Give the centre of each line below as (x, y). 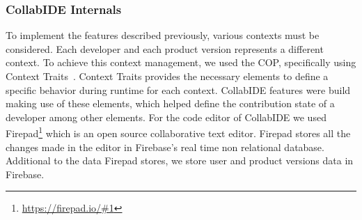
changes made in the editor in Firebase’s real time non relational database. (165, 147)
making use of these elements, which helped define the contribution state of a (170, 103)
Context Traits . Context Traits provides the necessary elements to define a (167, 76)
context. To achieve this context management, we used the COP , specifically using (181, 62)
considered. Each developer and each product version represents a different (165, 48)
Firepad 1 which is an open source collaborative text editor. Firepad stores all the (178, 132)
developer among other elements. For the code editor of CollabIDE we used (166, 117)
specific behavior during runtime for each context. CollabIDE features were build (178, 89)
